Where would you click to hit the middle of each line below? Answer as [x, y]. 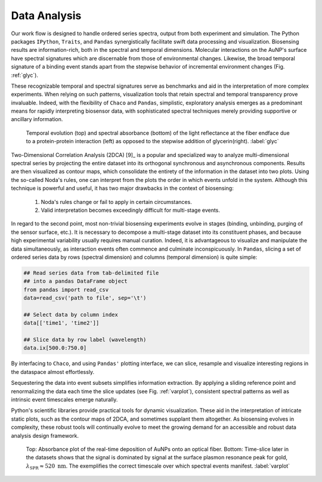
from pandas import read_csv [66, 290]
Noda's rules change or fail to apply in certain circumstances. [116, 202]
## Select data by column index [71, 314]
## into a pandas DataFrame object [75, 281]
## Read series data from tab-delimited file [91, 273]
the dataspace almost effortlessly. [53, 372]
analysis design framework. [45, 435]
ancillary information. [37, 119]
